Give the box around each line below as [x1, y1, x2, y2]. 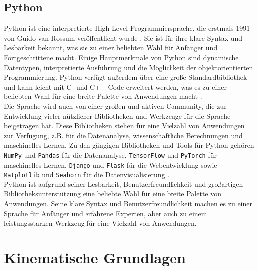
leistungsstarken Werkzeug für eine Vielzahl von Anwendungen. [4, 218, 197, 228]
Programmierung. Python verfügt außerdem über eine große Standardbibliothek [4, 72, 247, 82]
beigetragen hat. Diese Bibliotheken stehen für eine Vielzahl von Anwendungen [4, 120, 245, 131]
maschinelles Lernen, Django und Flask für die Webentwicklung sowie [4, 159, 217, 170]
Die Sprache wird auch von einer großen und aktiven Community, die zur [4, 100, 227, 111]
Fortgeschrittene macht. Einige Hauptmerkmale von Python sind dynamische [4, 52, 239, 62]
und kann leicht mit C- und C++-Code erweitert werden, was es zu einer [4, 81, 227, 91]
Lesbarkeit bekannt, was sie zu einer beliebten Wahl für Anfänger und [4, 42, 218, 53]
